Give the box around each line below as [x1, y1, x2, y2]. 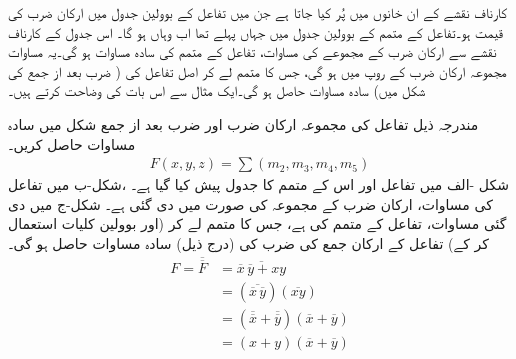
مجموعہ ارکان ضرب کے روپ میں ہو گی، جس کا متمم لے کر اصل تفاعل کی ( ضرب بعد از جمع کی [8, 60, 507, 81]
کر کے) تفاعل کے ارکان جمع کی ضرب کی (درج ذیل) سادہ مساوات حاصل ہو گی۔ [8, 232, 489, 253]
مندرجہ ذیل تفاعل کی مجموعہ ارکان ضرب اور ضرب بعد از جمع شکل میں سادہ [8, 113, 479, 134]
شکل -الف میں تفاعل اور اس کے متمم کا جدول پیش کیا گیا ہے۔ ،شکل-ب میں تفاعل [8, 174, 509, 195]
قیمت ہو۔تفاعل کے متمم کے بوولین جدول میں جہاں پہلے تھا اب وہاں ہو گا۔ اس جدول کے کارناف [8, 21, 503, 42]
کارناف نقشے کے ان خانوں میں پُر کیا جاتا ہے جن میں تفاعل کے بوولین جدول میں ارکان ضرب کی [8, 2, 507, 22]
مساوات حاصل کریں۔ [8, 133, 136, 154]
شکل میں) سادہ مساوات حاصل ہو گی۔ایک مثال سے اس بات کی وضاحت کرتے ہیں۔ [8, 80, 426, 101]
